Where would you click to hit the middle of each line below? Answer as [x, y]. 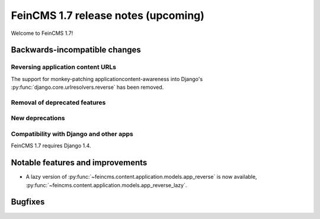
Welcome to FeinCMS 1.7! [42, 33]
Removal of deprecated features [58, 102]
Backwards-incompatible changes [76, 50]
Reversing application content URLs [64, 67]
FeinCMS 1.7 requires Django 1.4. [51, 146]
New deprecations [38, 118]
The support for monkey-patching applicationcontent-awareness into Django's [107, 79]
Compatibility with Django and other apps [72, 134]
